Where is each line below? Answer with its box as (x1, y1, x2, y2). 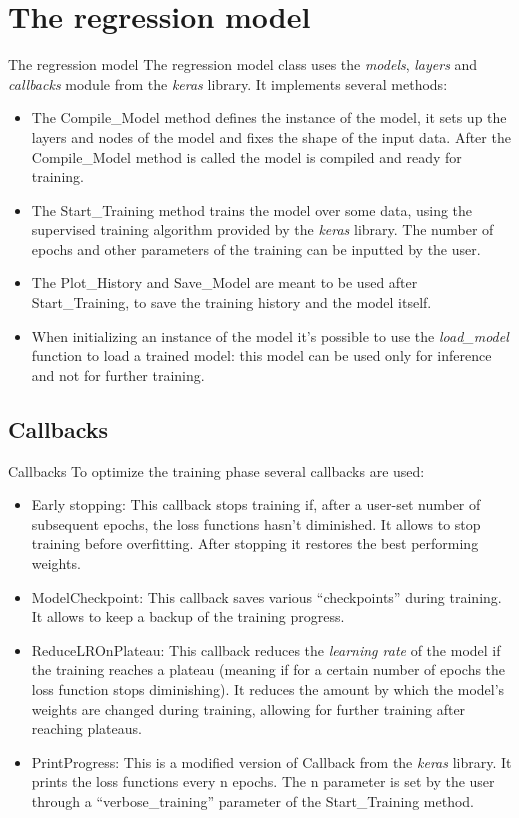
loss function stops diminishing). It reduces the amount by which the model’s (31, 678, 505, 699)
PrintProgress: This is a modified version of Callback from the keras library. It (31, 751, 512, 772)
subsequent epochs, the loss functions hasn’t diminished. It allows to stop (31, 513, 481, 534)
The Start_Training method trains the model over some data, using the (31, 199, 473, 220)
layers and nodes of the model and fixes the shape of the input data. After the (31, 126, 511, 147)
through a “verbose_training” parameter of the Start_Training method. (31, 790, 474, 811)
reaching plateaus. (31, 718, 142, 739)
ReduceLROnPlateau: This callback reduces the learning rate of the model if (31, 639, 501, 660)
